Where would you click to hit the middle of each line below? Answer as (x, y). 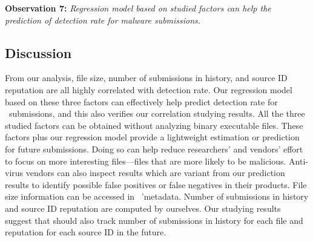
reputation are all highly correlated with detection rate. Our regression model (149, 89)
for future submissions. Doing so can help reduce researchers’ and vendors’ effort (154, 149)
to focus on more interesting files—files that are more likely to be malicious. (146, 161)
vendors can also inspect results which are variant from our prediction (155, 173)
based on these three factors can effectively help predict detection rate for (141, 101)
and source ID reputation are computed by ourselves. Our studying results (143, 208)
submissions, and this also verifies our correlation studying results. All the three (157, 113)
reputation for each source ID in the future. (86, 232)
